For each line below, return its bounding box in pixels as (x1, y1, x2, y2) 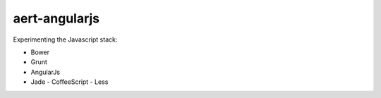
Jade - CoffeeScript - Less (30, 78, 109, 86)
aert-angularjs (13, 11, 100, 26)
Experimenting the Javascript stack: (13, 35, 118, 44)
